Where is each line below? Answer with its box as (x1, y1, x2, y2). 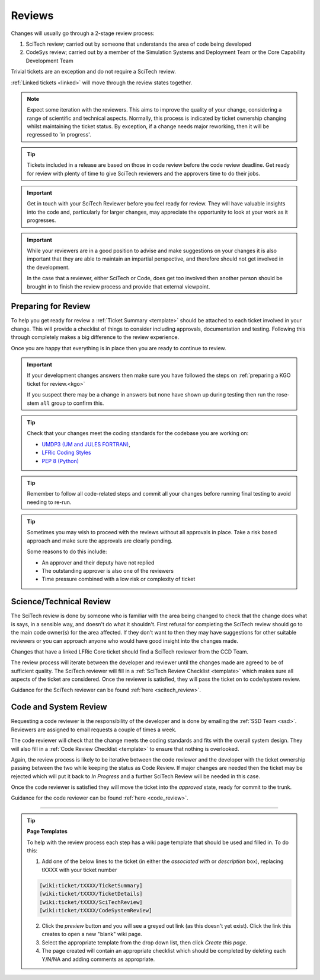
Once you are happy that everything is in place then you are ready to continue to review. (11, 344, 226, 351)
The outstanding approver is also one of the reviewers (41, 567, 174, 575)
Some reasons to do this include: (27, 548, 107, 555)
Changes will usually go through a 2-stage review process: (11, 30, 155, 37)
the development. (27, 264, 70, 271)
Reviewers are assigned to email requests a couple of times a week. (11, 726, 177, 733)
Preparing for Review (11, 302, 91, 312)
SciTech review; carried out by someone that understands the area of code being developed (25, 40, 252, 47)
